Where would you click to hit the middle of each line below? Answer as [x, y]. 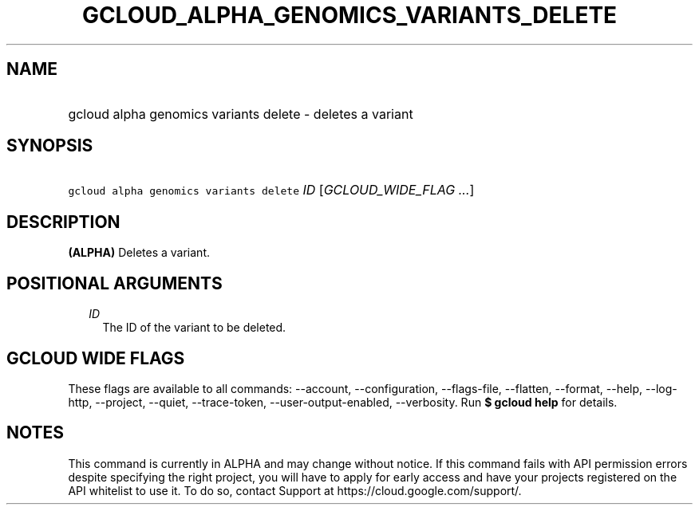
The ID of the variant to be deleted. [194, 328]
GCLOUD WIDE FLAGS [96, 358]
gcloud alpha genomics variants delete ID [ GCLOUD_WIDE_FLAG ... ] [271, 190]
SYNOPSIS [50, 146]
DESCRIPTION [63, 222]
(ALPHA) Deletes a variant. [139, 253]
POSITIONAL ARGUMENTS [115, 283]
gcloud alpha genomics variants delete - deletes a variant [241, 114]
